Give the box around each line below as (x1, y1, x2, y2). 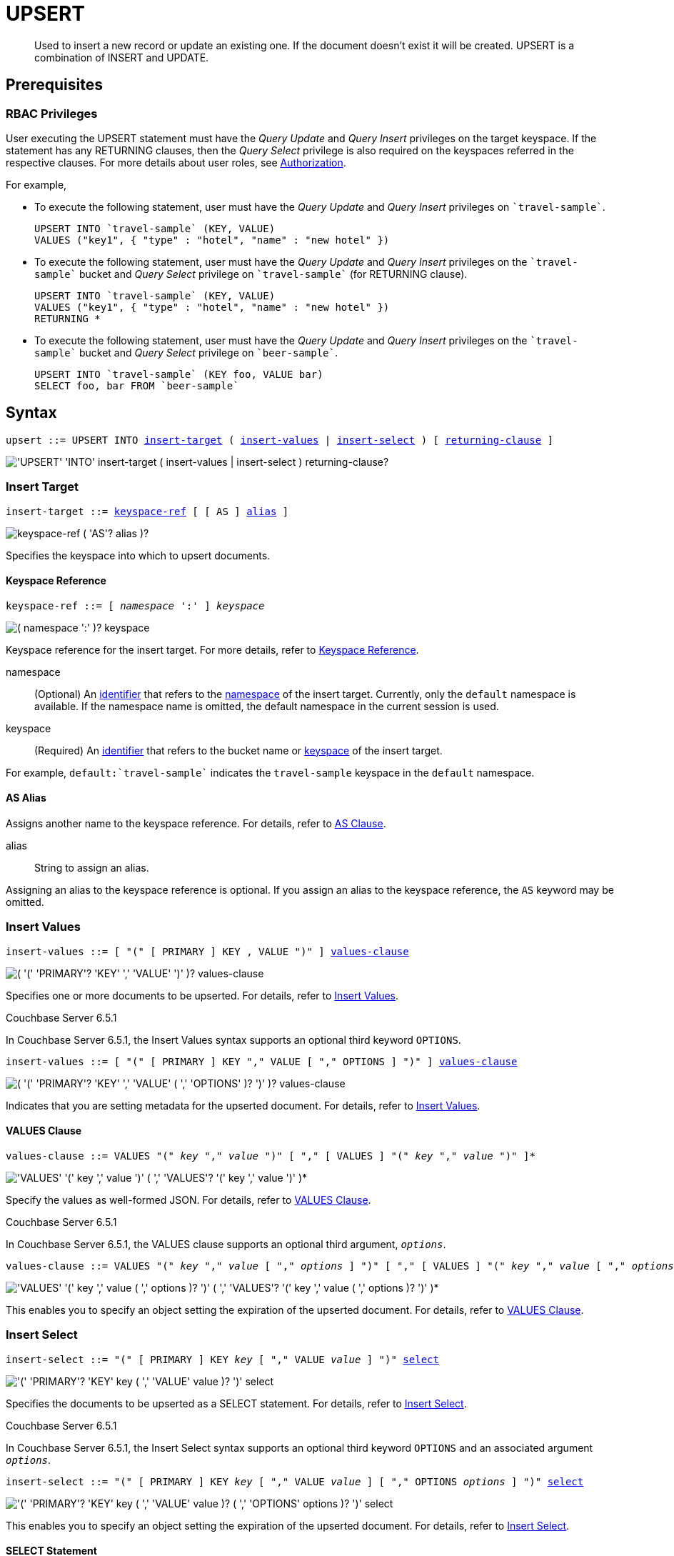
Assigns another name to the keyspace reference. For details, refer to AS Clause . (6, 817, 386, 829)
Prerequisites (6, 76, 103, 94)
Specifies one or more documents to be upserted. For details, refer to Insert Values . (6, 989, 399, 1002)
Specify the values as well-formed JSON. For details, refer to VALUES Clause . (6, 1193, 371, 1206)
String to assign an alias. (34, 862, 149, 874)
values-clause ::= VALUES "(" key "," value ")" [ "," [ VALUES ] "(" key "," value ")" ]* (6, 1149, 535, 1162)
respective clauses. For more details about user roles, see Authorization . (6, 156, 346, 169)
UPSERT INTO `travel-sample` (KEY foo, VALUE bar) (34, 368, 323, 380)
